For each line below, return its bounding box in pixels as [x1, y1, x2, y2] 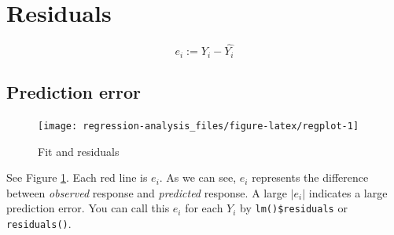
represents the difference [252, 169, 369, 186]
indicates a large [308, 184, 388, 201]
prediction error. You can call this [6, 200, 170, 216]
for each [185, 200, 223, 216]
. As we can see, [159, 169, 237, 186]
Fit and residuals [38, 143, 120, 159]
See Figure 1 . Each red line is [6, 169, 148, 186]
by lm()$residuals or [240, 200, 348, 216]
